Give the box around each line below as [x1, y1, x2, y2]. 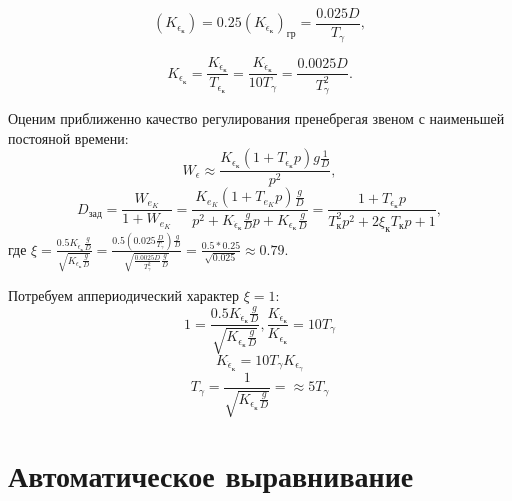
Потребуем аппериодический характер [8, 284, 239, 305]
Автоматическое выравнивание [8, 455, 414, 496]
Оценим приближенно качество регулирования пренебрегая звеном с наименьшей [8, 108, 505, 129]
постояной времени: [8, 127, 129, 148]
